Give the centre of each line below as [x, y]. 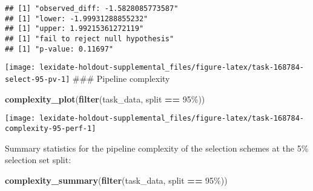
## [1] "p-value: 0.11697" [59, 49]
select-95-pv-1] [38, 79]
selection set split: [38, 160]
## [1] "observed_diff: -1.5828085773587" [92, 8]
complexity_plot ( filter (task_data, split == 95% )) [105, 99]
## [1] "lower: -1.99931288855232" [77, 18]
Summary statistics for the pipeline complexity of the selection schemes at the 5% [157, 148]
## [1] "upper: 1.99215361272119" [74, 29]
